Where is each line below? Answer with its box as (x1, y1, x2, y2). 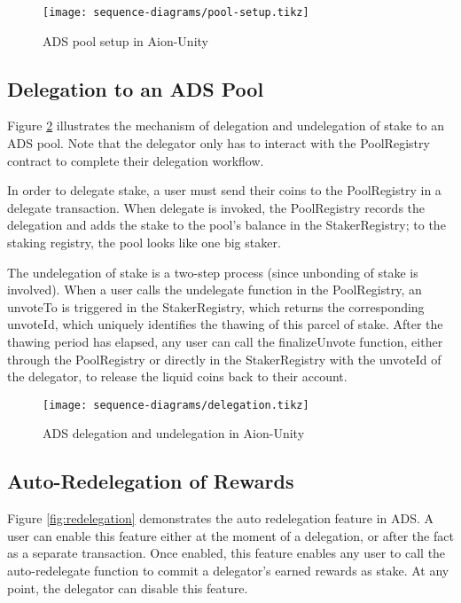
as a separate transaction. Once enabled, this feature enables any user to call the (7, 544, 446, 562)
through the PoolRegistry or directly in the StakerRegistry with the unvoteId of (7, 349, 441, 368)
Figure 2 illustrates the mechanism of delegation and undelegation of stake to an (7, 116, 444, 135)
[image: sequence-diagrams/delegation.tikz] (43, 398, 309, 411)
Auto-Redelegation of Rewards (7, 467, 294, 495)
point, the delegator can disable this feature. (7, 578, 248, 597)
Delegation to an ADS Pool (7, 74, 264, 102)
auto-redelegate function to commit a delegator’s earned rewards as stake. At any (7, 561, 449, 579)
